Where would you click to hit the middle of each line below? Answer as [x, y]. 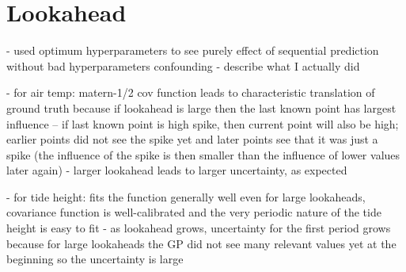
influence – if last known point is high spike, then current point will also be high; [203, 123]
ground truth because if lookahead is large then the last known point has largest [201, 107]
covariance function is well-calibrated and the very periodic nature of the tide [194, 212]
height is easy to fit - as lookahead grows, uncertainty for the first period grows [199, 228]
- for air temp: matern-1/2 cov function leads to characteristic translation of [191, 92]
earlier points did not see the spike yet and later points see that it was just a [192, 139]
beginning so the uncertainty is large [95, 259]
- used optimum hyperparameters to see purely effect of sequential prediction [193, 50]
